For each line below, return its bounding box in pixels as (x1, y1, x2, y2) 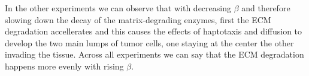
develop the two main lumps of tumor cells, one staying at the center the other (5, 36, 294, 49)
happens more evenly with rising (5, 59, 124, 72)
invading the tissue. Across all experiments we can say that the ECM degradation (5, 48, 304, 61)
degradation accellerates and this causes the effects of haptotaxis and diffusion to (5, 25, 302, 37)
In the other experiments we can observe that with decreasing (5, 2, 231, 14)
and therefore (241, 2, 290, 14)
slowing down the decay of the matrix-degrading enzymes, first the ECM (5, 13, 271, 26)
